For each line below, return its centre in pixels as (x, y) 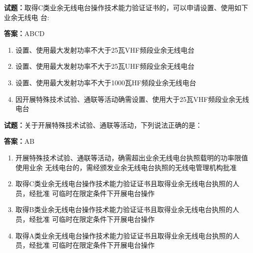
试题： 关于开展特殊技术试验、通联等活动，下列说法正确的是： (103, 125)
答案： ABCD (24, 33)
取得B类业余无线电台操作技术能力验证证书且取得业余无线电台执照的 (124, 209)
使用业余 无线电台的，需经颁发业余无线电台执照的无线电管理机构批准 (126, 167)
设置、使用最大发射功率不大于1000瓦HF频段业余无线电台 (106, 82)
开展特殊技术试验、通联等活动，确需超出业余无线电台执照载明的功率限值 (132, 157)
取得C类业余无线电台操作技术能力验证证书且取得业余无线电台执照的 (124, 184)
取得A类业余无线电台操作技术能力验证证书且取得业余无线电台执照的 (124, 235)
